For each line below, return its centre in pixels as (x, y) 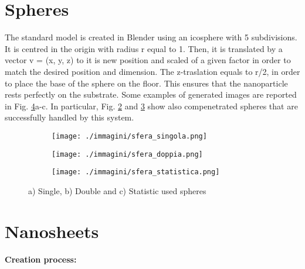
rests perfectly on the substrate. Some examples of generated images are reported (151, 94)
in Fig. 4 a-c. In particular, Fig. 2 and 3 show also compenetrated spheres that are (151, 106)
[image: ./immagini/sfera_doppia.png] (127, 154)
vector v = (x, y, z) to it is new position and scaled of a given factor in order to (148, 60)
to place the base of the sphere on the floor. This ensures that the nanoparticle (146, 83)
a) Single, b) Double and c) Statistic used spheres (117, 190)
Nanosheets (52, 231)
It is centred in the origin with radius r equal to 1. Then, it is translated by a (144, 48)
